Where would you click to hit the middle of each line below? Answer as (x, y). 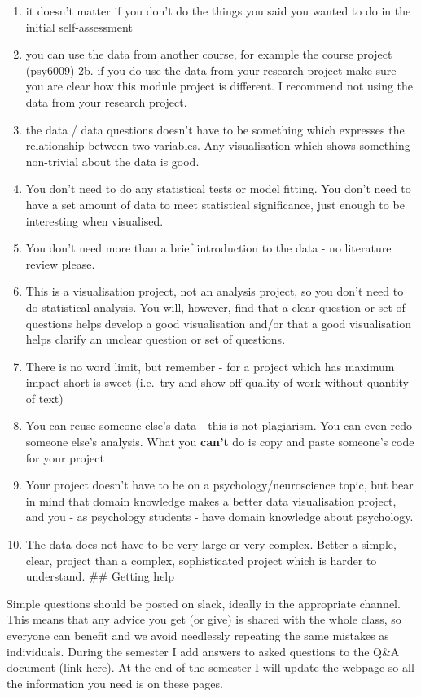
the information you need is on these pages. (115, 683)
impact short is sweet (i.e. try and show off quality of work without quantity (217, 382)
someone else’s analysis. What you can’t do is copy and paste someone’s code (220, 442)
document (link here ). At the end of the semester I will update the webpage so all (210, 667)
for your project (65, 457)
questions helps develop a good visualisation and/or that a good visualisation (218, 323)
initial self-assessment (79, 26)
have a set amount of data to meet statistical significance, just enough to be (215, 204)
